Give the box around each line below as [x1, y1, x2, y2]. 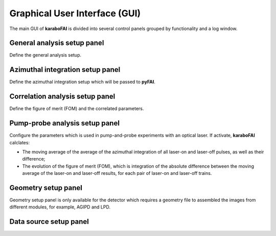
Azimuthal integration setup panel [9, 65, 121, 74]
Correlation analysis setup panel [9, 92, 116, 101]
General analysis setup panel [9, 39, 104, 47]
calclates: [9, 139, 30, 145]
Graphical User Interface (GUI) [9, 8, 141, 19]
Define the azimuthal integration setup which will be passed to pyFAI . [9, 79, 156, 85]
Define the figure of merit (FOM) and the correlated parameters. [9, 106, 144, 112]
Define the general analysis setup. [9, 52, 82, 58]
